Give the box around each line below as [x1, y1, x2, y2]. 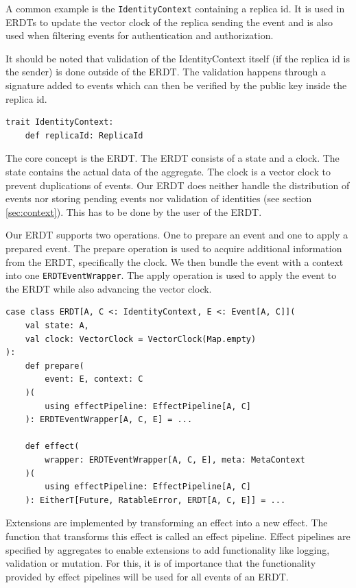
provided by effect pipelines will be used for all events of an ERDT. [5, 569, 289, 583]
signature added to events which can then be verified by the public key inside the [5, 78, 347, 93]
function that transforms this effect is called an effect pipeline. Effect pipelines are [5, 528, 351, 543]
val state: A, [25, 321, 89, 330]
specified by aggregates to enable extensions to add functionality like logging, [5, 542, 330, 556]
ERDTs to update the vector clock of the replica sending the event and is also [5, 14, 333, 29]
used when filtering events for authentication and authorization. [5, 28, 274, 42]
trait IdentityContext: [5, 117, 114, 127]
